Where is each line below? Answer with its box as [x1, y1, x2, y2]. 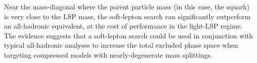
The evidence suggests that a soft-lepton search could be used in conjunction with [4, 30, 253, 40]
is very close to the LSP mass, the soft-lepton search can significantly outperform [4, 11, 251, 21]
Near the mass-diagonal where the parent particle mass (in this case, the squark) [4, 1, 250, 11]
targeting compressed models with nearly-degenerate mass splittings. [4, 49, 212, 60]
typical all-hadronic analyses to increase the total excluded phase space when [4, 40, 238, 50]
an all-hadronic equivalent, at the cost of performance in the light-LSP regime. [4, 21, 243, 31]
